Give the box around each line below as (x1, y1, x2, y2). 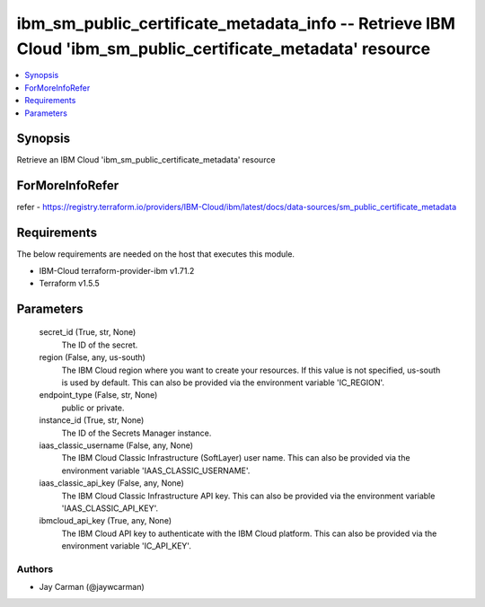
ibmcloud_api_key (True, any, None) (39, 515, 172, 526)
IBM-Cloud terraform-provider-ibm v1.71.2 (39, 265, 195, 276)
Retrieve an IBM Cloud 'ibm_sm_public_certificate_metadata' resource (16, 154, 276, 165)
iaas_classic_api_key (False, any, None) (39, 478, 184, 488)
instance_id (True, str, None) (39, 415, 145, 426)
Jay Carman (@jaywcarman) (39, 582, 145, 593)
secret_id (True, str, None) (39, 327, 137, 338)
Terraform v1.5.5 (39, 278, 101, 289)
